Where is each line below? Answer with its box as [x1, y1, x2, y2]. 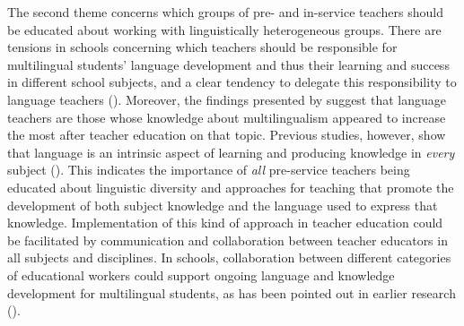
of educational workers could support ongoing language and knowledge [7, 265, 395, 284]
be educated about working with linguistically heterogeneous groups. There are [7, 20, 442, 39]
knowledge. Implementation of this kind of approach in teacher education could [7, 213, 443, 232]
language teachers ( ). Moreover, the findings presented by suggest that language [7, 90, 446, 108]
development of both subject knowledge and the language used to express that [7, 195, 438, 214]
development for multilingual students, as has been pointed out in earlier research [7, 283, 456, 302]
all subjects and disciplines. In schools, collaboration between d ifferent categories [7, 248, 451, 267]
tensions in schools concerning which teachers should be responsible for [7, 38, 398, 56]
